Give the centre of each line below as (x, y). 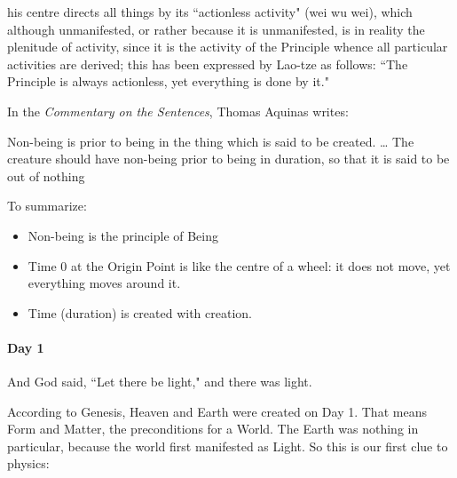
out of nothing (46, 175)
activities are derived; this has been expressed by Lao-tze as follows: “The (208, 64)
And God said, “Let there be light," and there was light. (160, 382)
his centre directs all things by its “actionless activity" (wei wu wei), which (210, 12)
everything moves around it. (104, 283)
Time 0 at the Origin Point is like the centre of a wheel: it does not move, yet (239, 265)
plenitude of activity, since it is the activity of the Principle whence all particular (228, 47)
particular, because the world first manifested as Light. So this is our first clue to (228, 446)
